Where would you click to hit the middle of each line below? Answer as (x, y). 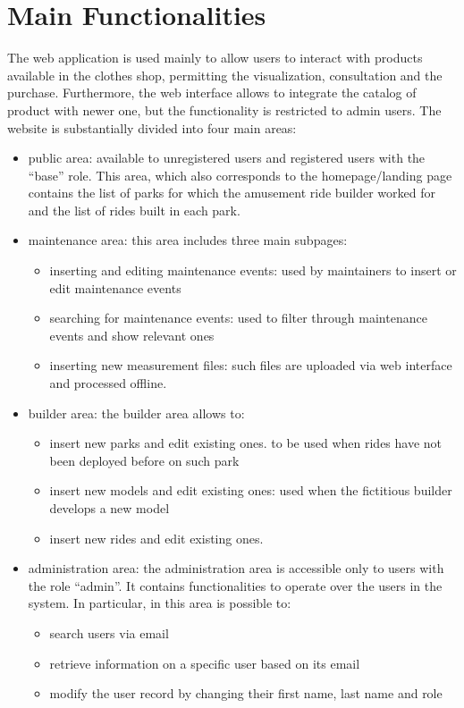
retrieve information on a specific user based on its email (205, 663)
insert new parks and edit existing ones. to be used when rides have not (246, 443)
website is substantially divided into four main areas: (152, 127)
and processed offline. (108, 383)
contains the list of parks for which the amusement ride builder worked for (232, 193)
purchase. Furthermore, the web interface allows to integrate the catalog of (212, 93)
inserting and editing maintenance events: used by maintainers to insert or (253, 270)
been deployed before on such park (144, 460)
